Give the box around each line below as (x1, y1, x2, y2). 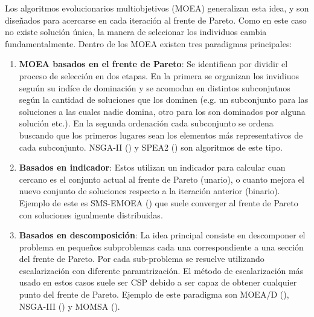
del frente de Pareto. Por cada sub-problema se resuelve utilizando (19, 252, 264, 265)
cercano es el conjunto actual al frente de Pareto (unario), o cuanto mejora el (19, 172, 304, 185)
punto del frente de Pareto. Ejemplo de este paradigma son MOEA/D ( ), (19, 288, 289, 301)
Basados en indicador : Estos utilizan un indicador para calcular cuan (19, 161, 286, 174)
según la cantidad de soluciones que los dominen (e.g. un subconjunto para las (19, 93, 309, 106)
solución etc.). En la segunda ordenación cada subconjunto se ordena (19, 117, 274, 129)
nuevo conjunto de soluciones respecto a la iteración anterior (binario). (19, 185, 280, 197)
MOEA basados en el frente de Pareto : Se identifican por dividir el (19, 57, 288, 70)
